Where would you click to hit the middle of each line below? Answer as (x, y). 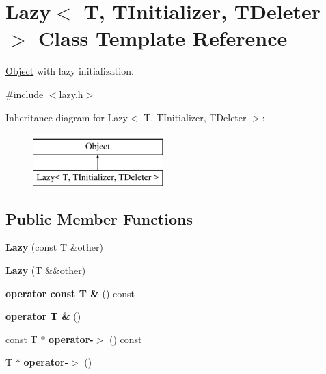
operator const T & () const (70, 293)
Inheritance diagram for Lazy (67, 117)
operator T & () (43, 316)
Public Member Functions (99, 218)
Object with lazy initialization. (70, 71)
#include (25, 93)
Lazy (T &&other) (46, 270)
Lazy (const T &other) (54, 247)
